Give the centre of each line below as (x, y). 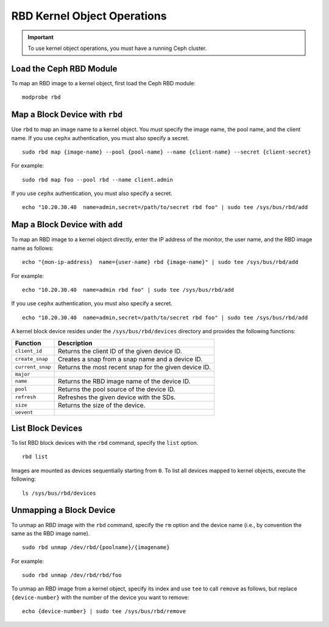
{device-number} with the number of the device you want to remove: (100, 597)
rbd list (35, 457)
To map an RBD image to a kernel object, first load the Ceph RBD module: (104, 83)
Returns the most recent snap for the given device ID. (135, 367)
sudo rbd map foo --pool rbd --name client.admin (98, 179)
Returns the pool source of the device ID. (117, 389)
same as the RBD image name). (51, 533)
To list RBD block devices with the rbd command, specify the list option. (105, 443)
